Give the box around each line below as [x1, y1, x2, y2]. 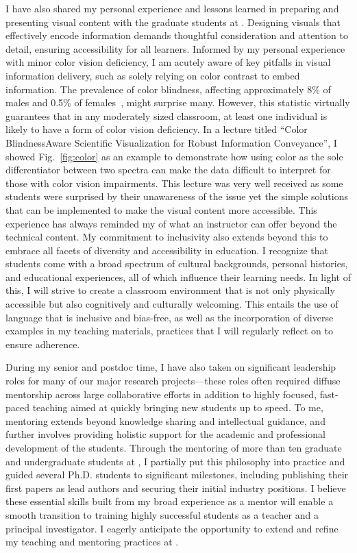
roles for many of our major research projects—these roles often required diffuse [5, 373, 341, 388]
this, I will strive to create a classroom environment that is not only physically [5, 283, 335, 297]
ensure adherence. [5, 336, 80, 351]
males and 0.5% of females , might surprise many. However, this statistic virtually [5, 95, 350, 110]
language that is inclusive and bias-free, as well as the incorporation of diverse [5, 310, 334, 324]
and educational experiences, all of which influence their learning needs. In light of [5, 269, 351, 284]
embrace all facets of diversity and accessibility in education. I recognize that [5, 243, 328, 257]
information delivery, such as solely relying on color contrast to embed [5, 68, 300, 82]
